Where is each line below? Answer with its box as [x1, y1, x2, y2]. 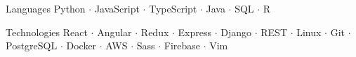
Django [220, 24, 252, 39]
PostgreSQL [6, 38, 58, 53]
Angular [97, 24, 132, 39]
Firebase [164, 38, 200, 53]
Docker [66, 38, 97, 53]
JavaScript [94, 1, 140, 15]
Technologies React [6, 24, 88, 39]
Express [178, 24, 212, 39]
